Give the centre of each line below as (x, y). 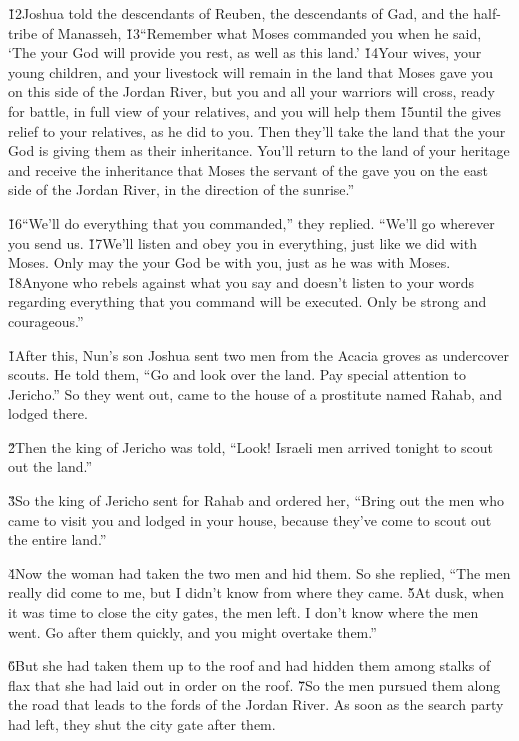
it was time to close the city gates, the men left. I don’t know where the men (243, 612)
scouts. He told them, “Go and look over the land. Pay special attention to (237, 374)
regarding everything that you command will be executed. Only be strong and (247, 301)
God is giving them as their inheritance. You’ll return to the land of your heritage (259, 150)
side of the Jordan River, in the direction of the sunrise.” (181, 189)
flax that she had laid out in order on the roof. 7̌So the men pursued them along (254, 684)
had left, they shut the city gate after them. (142, 724)
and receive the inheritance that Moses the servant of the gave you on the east (248, 169)
